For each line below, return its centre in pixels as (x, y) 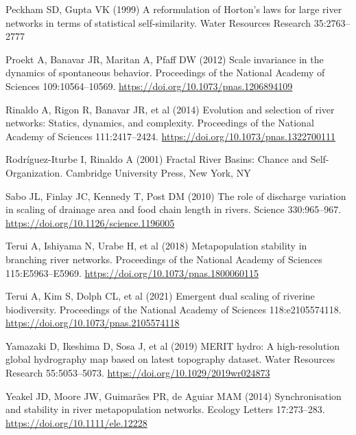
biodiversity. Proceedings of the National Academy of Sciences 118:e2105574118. (174, 309)
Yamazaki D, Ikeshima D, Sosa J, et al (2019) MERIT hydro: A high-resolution (173, 345)
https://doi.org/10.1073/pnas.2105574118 (93, 323)
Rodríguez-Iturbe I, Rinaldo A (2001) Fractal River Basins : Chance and (156, 159)
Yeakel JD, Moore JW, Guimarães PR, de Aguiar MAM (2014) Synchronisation (174, 395)
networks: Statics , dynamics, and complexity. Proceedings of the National (160, 123)
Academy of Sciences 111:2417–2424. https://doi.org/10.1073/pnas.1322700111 (170, 136)
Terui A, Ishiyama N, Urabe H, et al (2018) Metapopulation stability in (156, 246)
